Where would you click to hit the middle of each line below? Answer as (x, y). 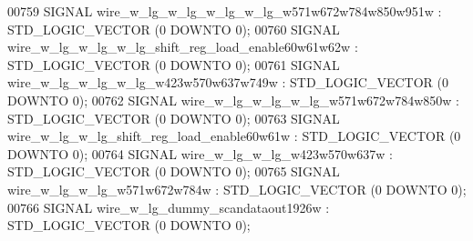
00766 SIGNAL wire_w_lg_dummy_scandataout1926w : (169, 207)
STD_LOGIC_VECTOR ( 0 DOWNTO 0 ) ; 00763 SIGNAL (174, 118)
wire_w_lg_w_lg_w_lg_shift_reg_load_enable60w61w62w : (183, 47)
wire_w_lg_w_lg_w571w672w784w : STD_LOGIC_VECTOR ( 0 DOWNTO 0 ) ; (237, 189)
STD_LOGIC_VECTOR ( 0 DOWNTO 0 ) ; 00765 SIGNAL (174, 171)
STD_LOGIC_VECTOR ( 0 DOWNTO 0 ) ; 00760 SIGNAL (174, 29)
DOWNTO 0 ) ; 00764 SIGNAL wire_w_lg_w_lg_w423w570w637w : (200, 153)
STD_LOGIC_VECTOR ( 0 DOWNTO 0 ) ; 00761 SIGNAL (174, 64)
